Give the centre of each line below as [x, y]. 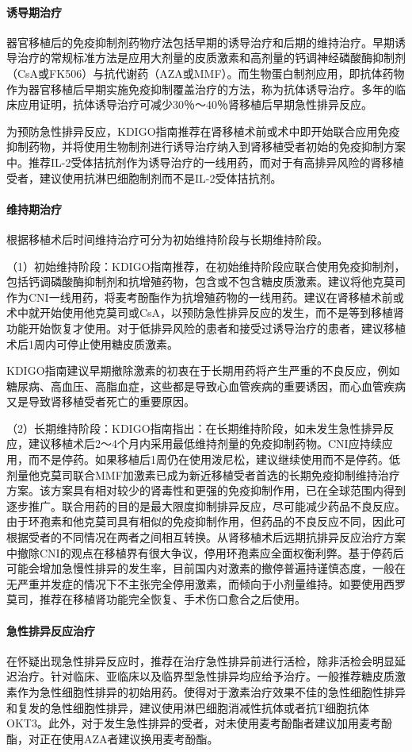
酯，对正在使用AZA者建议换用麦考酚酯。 [113, 738]
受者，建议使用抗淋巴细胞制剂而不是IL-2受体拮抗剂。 [144, 177]
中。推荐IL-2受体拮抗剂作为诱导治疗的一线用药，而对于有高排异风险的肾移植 [205, 162]
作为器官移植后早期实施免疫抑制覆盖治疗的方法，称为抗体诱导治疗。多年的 [200, 89]
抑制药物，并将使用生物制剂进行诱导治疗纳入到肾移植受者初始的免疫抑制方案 [206, 147]
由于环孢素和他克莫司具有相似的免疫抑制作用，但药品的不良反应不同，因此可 [206, 521]
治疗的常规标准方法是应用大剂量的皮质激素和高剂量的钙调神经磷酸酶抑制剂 [211, 58]
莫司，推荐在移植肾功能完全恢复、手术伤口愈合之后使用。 [156, 599]
